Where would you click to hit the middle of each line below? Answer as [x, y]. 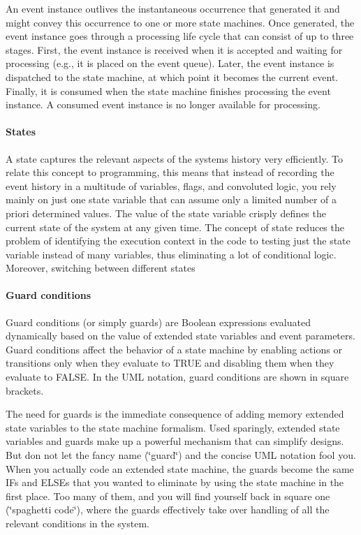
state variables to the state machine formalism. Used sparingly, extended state [173, 427]
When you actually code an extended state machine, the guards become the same [180, 468]
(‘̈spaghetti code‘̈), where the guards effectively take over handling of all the [168, 510]
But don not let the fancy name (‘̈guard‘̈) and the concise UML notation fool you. [181, 455]
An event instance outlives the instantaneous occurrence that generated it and [173, 8]
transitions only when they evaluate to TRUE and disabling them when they [170, 363]
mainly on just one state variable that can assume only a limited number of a [171, 199]
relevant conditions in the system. [78, 523]
